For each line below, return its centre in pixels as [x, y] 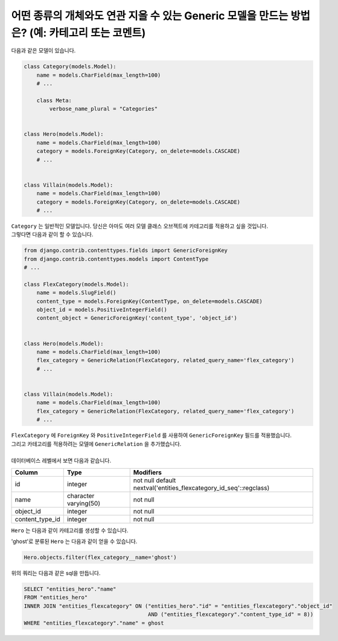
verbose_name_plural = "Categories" [104, 109]
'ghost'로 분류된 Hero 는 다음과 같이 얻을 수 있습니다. [74, 541]
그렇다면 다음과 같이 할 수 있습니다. [52, 234]
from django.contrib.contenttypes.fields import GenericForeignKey [126, 250]
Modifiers [148, 472]
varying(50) [84, 503]
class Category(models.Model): [70, 67]
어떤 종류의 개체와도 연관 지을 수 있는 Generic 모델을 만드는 [150, 16]
